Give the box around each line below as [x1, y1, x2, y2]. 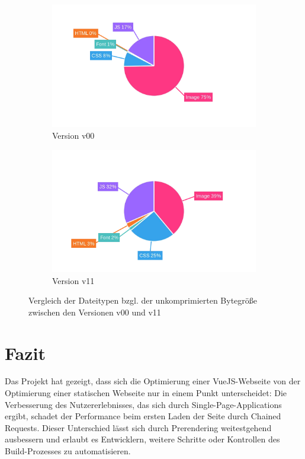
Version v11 [52, 274, 95, 286]
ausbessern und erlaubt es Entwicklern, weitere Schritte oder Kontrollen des [5, 433, 280, 445]
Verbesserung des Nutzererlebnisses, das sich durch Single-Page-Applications [5, 398, 282, 410]
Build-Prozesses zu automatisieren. [5, 445, 131, 457]
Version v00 [52, 129, 95, 141]
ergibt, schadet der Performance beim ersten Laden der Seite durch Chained [5, 410, 281, 422]
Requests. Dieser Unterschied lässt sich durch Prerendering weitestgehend [5, 421, 272, 434]
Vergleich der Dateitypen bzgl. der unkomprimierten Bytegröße [28, 294, 258, 307]
